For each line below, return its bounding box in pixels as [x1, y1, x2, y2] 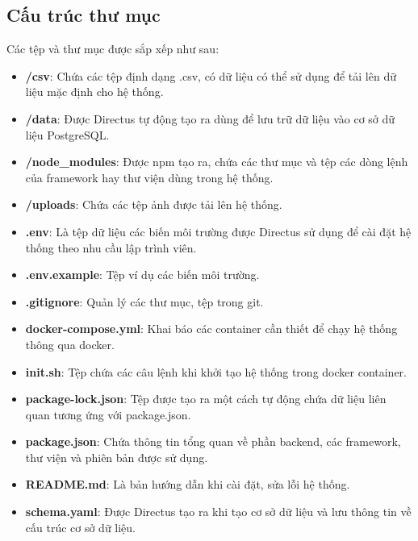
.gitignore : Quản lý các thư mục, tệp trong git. [25, 293, 264, 310]
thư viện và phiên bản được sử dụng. [25, 448, 208, 465]
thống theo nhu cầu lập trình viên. [25, 239, 197, 256]
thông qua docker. [25, 335, 115, 352]
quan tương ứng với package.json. [25, 406, 191, 422]
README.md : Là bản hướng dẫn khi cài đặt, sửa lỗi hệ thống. [25, 476, 350, 493]
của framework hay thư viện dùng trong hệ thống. [25, 169, 274, 185]
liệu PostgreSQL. [25, 126, 110, 143]
